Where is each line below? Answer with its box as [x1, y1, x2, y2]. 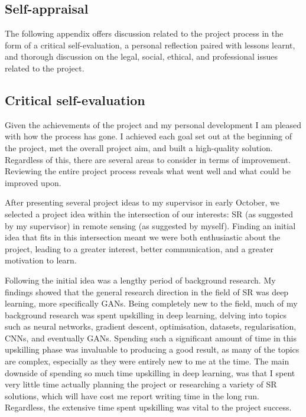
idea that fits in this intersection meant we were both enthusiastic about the [5, 231, 281, 243]
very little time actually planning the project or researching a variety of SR [5, 378, 277, 390]
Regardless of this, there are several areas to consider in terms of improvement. [5, 153, 291, 165]
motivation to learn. [5, 254, 77, 266]
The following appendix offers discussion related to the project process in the [5, 27, 284, 40]
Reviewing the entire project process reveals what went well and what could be [5, 165, 291, 177]
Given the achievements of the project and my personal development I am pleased [5, 118, 302, 131]
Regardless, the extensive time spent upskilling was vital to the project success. [5, 401, 292, 413]
